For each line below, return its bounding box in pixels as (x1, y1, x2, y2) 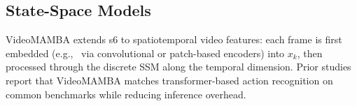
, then (297, 45, 323, 60)
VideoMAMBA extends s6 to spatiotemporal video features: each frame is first (6, 32, 342, 47)
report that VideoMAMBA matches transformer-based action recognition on (6, 73, 333, 87)
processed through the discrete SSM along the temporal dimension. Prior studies (6, 59, 351, 74)
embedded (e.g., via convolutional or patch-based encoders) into (6, 45, 285, 60)
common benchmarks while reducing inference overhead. (6, 86, 246, 101)
